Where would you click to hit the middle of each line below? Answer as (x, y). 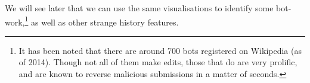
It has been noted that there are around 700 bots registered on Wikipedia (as (160, 50)
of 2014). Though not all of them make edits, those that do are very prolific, (158, 62)
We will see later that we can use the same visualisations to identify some (139, 8)
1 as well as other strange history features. (102, 21)
